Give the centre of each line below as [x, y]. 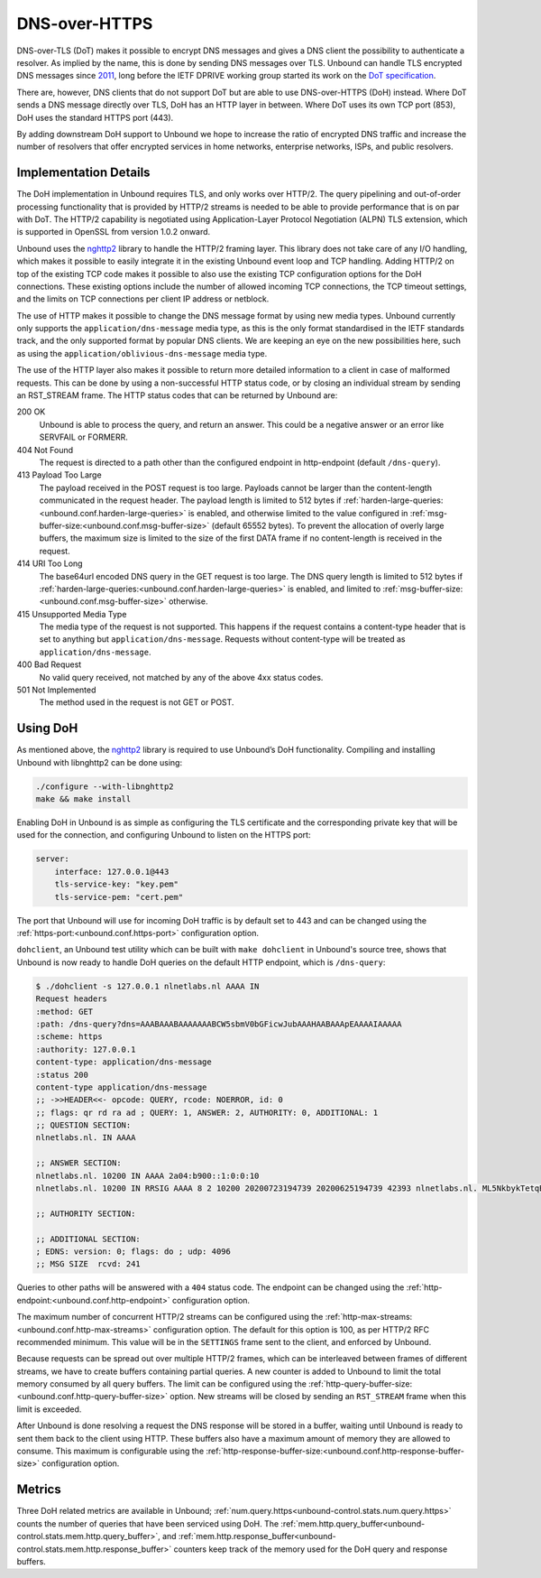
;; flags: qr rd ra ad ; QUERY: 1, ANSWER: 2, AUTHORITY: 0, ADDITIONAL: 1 [207, 1112]
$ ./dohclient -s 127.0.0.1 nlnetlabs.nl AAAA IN [147, 986]
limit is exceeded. [49, 1409]
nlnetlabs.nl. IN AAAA [86, 1138]
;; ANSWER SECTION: [78, 1163]
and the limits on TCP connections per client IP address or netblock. [143, 299]
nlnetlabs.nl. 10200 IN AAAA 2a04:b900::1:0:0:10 [147, 1175]
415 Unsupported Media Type [72, 614]
